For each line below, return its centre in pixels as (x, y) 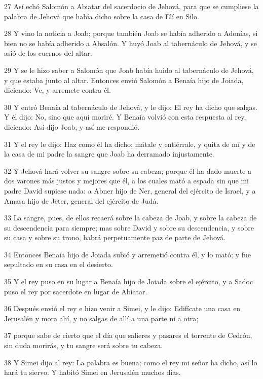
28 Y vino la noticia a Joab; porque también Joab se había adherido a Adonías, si (131, 33)
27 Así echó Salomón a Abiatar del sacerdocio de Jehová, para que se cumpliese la (131, 6)
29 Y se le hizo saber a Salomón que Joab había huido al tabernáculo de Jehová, (129, 70)
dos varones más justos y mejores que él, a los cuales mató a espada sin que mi (126, 181)
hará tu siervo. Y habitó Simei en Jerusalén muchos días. (92, 372)
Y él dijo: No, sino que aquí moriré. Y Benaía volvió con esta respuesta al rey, (125, 117)
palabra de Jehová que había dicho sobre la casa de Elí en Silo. (102, 16)
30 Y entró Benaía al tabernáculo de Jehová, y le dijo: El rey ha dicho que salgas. (131, 107)
